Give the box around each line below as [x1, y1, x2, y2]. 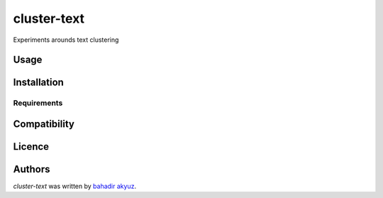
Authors [13, 163, 50, 175]
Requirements [13, 98, 63, 108]
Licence [13, 141, 50, 153]
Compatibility [13, 118, 74, 130]
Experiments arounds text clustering [13, 35, 119, 44]
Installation [13, 77, 64, 89]
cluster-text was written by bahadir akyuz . [13, 182, 137, 191]
